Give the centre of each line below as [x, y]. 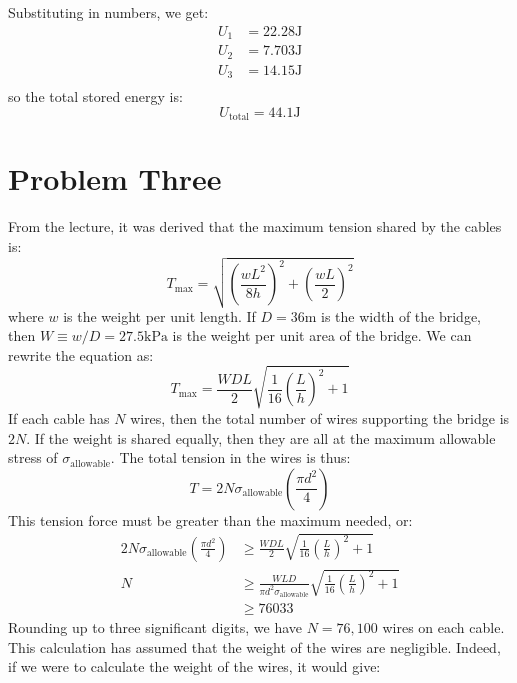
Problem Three [115, 178]
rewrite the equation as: [81, 354]
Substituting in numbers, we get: [108, 12]
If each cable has [59, 417]
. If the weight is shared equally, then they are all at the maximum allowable [261, 437]
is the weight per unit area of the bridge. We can [322, 335]
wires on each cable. [443, 627]
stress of [33, 457]
